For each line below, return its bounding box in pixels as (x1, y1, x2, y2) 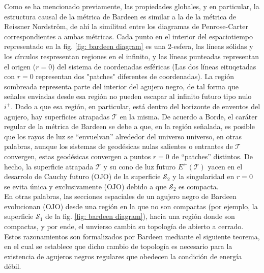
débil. (4, 261, 21, 271)
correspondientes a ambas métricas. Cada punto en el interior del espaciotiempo (4, 31, 253, 41)
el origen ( (4, 61, 36, 71)
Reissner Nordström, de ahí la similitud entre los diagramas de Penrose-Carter (4, 21, 248, 32)
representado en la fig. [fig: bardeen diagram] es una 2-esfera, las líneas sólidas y (4, 41, 253, 52)
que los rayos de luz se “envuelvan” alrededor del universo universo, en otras (4, 131, 242, 141)
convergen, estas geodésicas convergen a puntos (4, 151, 151, 161)
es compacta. (178, 181, 219, 191)
